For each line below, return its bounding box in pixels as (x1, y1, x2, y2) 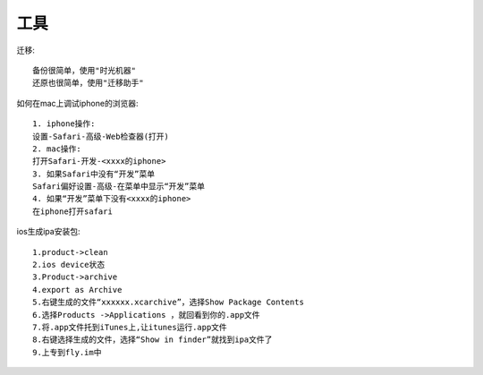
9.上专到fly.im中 (32, 347, 102, 357)
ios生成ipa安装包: (16, 226, 80, 237)
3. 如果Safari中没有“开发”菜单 (32, 168, 156, 179)
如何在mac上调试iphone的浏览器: (16, 98, 139, 108)
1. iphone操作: (32, 119, 96, 129)
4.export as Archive (32, 285, 123, 294)
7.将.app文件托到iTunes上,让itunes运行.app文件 (32, 322, 227, 332)
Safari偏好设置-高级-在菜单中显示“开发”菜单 (32, 182, 206, 192)
